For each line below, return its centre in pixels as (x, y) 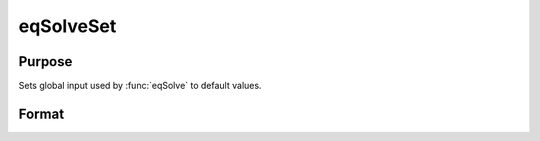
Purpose (45, 61)
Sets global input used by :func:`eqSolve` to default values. (140, 86)
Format (41, 113)
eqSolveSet (67, 26)
